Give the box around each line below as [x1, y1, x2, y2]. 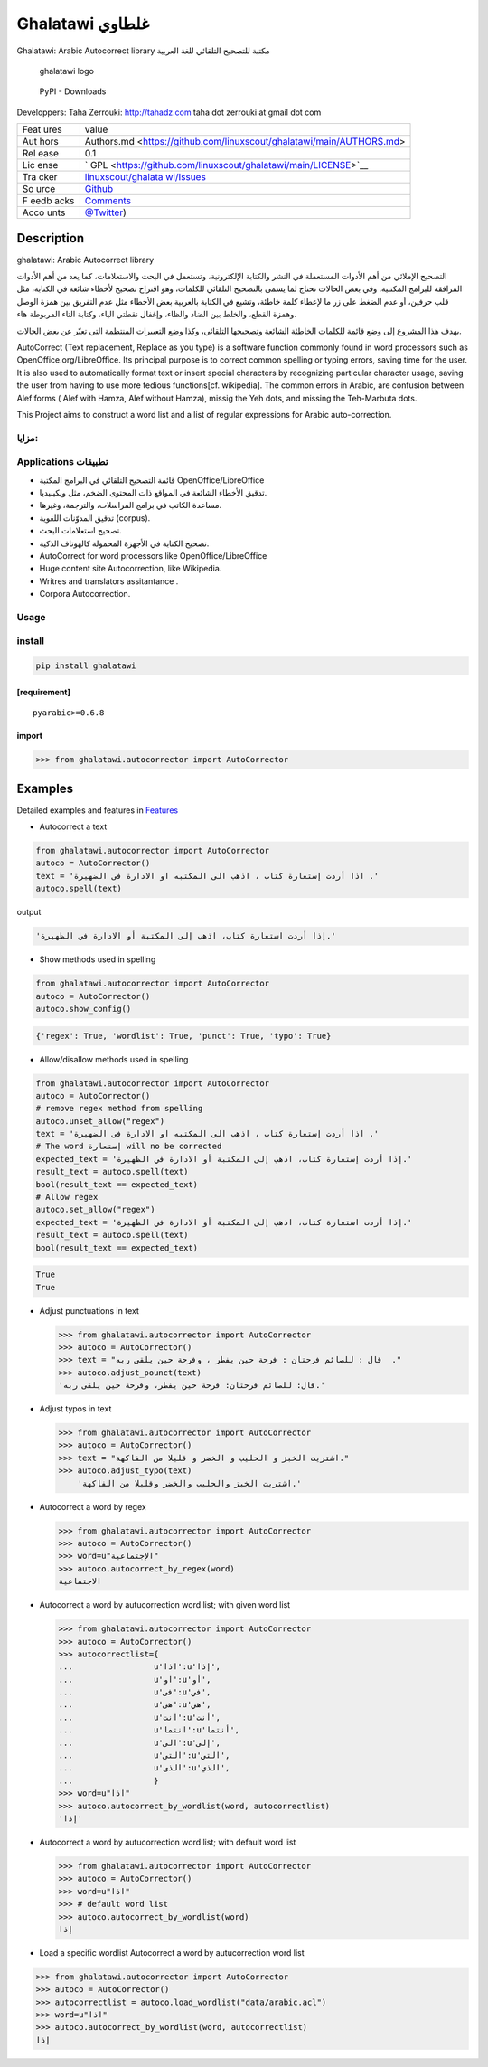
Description [16, 231, 85, 246]
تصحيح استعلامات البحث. [39, 525, 122, 536]
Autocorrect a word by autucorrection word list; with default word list [39, 1836, 296, 1847]
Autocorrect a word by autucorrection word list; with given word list [39, 1600, 291, 1610]
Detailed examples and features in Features [16, 805, 179, 816]
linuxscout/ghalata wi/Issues [84, 171, 207, 184]
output [16, 907, 42, 918]
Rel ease [22, 147, 59, 160]
